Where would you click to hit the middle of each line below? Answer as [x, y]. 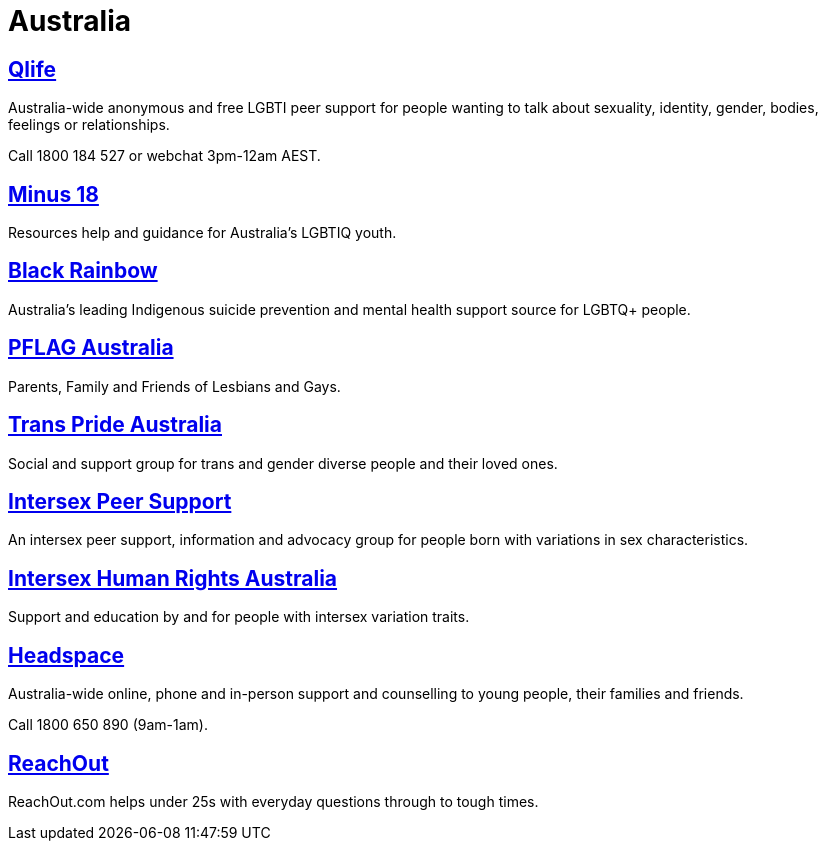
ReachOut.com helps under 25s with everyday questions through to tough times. [273, 801]
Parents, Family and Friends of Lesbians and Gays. [174, 386]
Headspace [66, 655]
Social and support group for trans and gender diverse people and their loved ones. [283, 463]
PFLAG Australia [91, 348]
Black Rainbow [83, 271]
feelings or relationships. [89, 125]
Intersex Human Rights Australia [173, 578]
